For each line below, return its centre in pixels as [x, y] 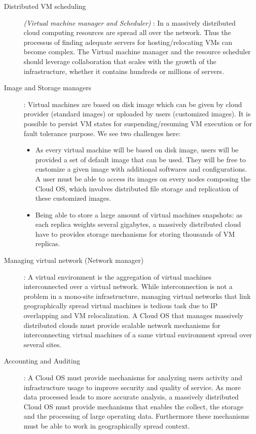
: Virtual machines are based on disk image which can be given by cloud [133, 104]
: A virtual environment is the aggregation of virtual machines [118, 276]
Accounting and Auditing [42, 361]
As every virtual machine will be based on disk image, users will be [137, 150]
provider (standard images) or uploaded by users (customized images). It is [137, 114]
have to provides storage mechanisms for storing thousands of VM [135, 234]
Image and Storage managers [48, 88]
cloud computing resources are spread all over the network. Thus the [128, 32]
